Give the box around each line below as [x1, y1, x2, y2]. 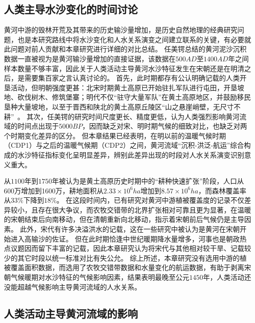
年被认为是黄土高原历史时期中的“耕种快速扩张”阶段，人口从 [52, 176, 244, 186]
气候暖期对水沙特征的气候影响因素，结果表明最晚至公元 [10, 272, 189, 282]
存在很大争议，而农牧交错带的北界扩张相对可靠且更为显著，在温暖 [38, 204, 251, 215]
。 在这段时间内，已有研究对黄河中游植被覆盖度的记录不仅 [56, 195, 245, 205]
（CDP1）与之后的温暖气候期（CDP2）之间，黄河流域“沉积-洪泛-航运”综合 [4, 140, 244, 150]
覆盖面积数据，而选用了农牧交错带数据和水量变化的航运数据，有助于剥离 [10, 262, 244, 272]
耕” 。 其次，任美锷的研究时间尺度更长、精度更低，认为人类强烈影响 [4, 111, 226, 121]
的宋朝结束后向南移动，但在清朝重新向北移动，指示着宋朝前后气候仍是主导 [4, 214, 244, 224]
